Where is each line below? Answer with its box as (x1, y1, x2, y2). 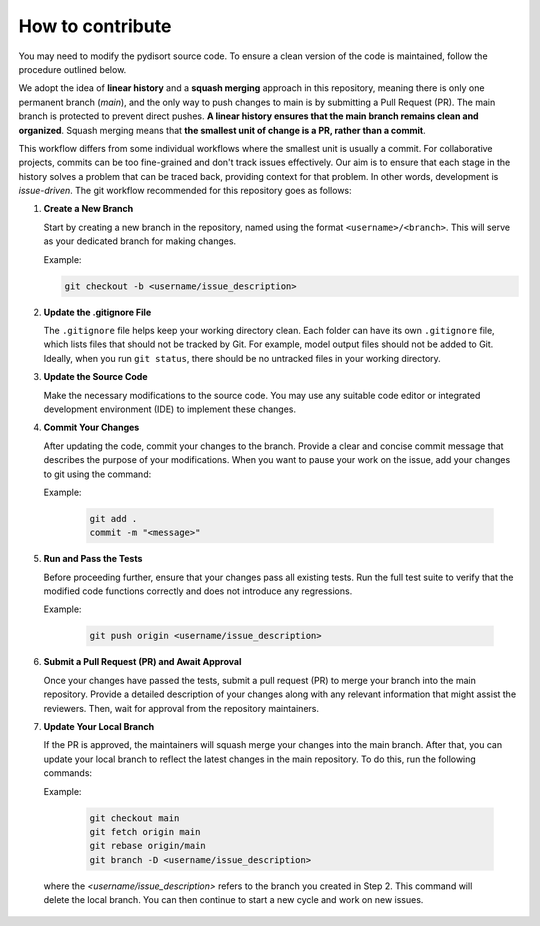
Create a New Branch (43, 203, 134, 215)
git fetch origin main (89, 826, 201, 837)
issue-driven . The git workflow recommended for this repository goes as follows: (18, 185, 352, 197)
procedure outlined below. (18, 63, 127, 75)
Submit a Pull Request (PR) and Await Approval (43, 656, 242, 668)
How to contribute (18, 15, 172, 37)
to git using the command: (43, 468, 152, 480)
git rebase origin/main (89, 840, 207, 852)
